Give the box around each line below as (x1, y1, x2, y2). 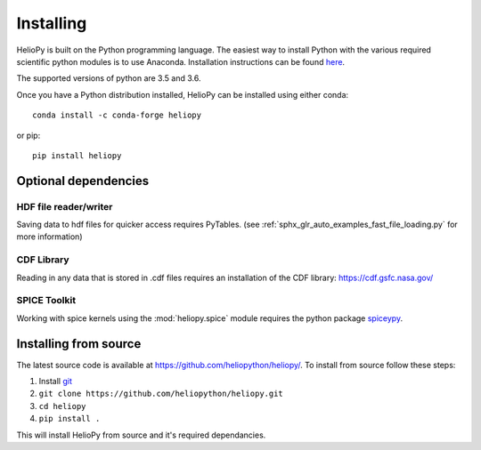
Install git (38, 376, 73, 387)
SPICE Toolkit (16, 294, 76, 307)
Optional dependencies (16, 173, 150, 189)
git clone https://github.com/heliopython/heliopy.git (38, 389, 284, 399)
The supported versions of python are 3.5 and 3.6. (16, 73, 201, 84)
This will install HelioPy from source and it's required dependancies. (16, 430, 266, 440)
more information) (16, 231, 83, 242)
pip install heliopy (32, 150, 122, 160)
